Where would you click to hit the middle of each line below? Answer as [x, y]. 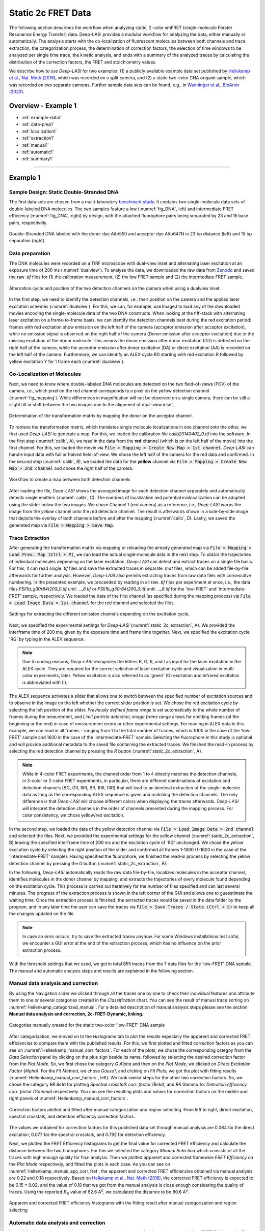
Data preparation [30, 254]
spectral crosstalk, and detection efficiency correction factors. [72, 1117]
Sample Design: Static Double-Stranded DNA [64, 192]
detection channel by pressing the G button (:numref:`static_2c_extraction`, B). [88, 863]
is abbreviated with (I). [45, 682]
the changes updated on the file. [42, 914]
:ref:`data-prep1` [38, 124]
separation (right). [27, 241]
